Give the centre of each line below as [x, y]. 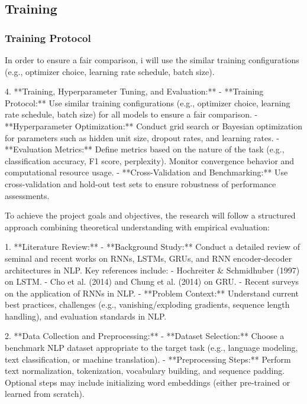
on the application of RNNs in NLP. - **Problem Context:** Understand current [152, 293]
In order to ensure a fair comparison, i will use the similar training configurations [152, 60]
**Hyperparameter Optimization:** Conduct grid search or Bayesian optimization [154, 126]
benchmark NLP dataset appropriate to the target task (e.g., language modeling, [151, 348]
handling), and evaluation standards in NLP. [86, 316]
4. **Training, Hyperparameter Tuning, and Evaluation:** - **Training [134, 91]
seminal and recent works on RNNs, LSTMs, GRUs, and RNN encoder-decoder [148, 258]
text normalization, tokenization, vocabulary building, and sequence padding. [145, 371]
